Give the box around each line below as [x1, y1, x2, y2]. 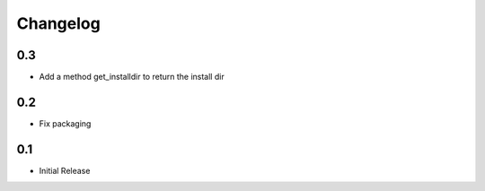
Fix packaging [39, 117, 92, 129]
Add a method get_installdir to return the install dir [39, 72, 225, 82]
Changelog [16, 13, 101, 33]
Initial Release [39, 165, 91, 176]
